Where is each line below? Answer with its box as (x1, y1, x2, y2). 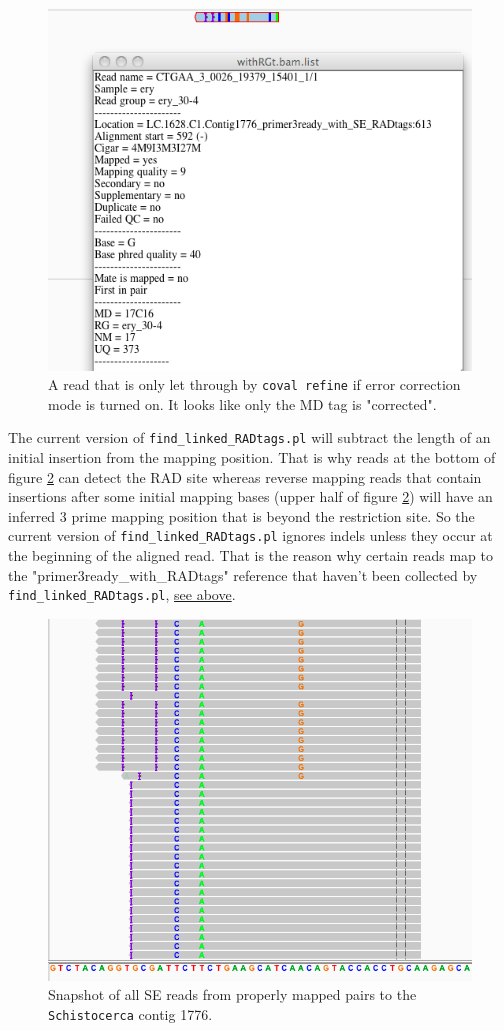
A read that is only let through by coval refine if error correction (48, 374, 461, 395)
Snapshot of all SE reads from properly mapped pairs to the (48, 984, 417, 1005)
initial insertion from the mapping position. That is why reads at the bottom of (8, 447, 496, 468)
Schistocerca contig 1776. (48, 1004, 213, 1025)
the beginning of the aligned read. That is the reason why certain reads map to (8, 545, 493, 566)
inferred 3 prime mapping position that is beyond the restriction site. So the (8, 505, 475, 526)
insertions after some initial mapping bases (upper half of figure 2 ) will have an (8, 486, 493, 507)
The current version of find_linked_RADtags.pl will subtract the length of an (8, 427, 491, 448)
